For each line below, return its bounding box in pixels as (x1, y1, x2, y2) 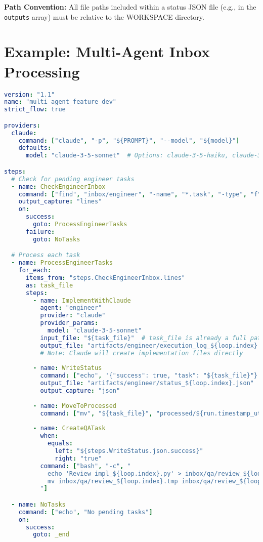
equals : (47, 440, 73, 447)
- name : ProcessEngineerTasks (11, 259, 113, 267)
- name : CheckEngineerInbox (11, 183, 106, 190)
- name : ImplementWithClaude (33, 297, 131, 304)
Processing (4, 61, 80, 81)
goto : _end (33, 531, 69, 538)
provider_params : (40, 319, 99, 327)
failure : (25, 228, 55, 235)
